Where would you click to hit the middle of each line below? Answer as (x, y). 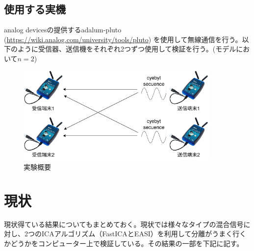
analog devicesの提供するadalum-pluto (63, 30)
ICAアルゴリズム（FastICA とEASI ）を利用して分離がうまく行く (144, 234)
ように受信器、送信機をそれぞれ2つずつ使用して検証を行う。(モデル (127, 49)
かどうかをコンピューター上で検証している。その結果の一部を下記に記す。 (124, 243)
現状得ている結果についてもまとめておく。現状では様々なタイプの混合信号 (124, 224)
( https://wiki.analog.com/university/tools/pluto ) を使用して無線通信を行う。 (123, 39)
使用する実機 (35, 9)
